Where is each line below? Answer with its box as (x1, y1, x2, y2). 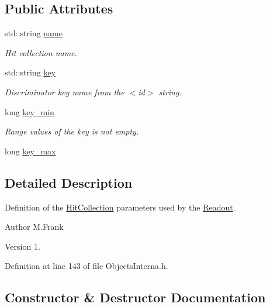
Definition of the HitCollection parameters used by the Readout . (5, 201, 236, 213)
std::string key (5, 66, 56, 78)
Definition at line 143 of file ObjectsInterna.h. (5, 260, 168, 272)
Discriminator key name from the (5, 85, 124, 98)
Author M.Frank (5, 220, 64, 233)
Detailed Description (5, 173, 133, 191)
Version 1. (5, 240, 40, 252)
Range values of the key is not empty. (5, 125, 139, 137)
